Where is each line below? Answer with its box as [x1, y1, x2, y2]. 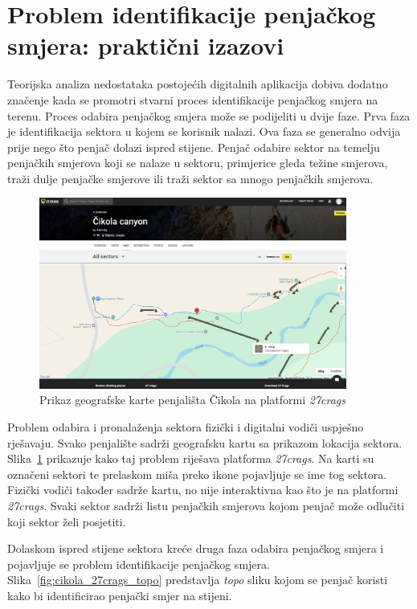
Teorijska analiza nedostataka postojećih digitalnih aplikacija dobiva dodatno [7, 76, 388, 92]
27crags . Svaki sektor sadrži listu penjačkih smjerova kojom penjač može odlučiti [7, 497, 405, 513]
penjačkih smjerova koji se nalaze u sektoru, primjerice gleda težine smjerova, [7, 154, 388, 171]
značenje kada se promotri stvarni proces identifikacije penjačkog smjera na [7, 91, 378, 108]
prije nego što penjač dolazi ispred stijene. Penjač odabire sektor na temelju [7, 138, 380, 155]
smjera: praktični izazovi [7, 29, 284, 62]
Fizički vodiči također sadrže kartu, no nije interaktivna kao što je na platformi [7, 481, 399, 498]
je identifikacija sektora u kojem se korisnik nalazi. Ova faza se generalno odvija [7, 123, 401, 140]
